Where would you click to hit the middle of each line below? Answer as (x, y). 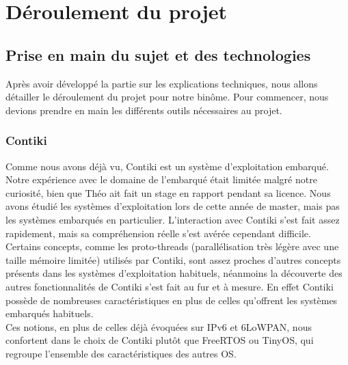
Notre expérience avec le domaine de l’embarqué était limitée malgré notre (161, 179)
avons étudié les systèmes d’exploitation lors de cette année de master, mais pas (173, 206)
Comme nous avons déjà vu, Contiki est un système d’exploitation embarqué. (167, 166)
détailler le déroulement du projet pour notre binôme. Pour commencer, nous (167, 97)
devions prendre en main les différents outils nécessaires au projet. (144, 110)
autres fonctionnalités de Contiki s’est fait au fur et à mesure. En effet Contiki (170, 286)
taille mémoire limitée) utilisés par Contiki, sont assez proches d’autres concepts (173, 259)
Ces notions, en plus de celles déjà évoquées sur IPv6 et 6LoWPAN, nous (159, 326)
